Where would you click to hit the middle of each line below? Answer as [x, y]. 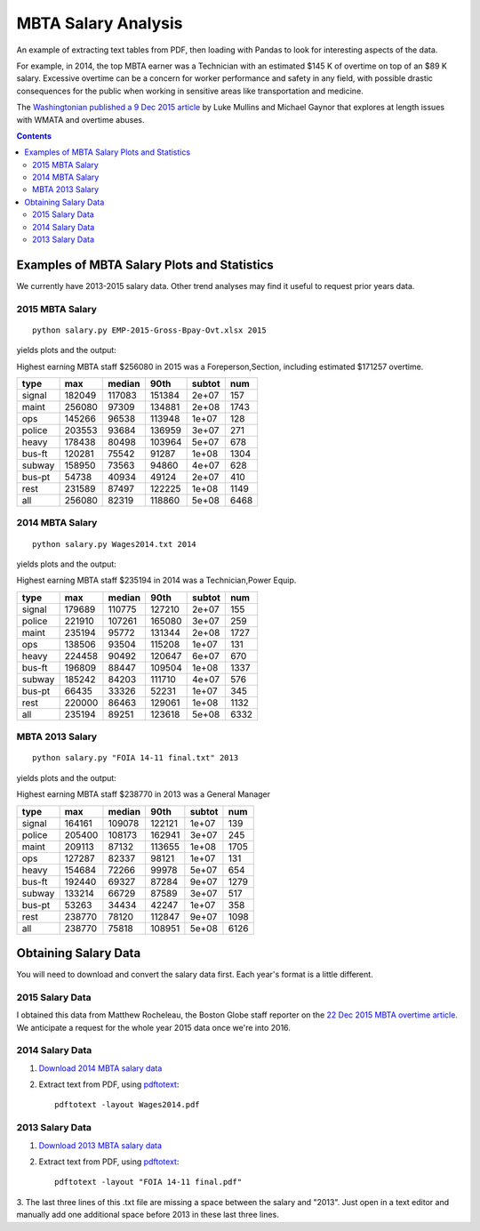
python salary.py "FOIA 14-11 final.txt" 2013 [136, 758]
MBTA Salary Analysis [100, 23]
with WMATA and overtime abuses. [81, 119]
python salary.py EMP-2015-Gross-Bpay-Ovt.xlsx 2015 [149, 330]
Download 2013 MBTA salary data [100, 1145]
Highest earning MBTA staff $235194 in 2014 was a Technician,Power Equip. [156, 580]
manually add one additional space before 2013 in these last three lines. [148, 1215]
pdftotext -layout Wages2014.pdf [127, 1105]
